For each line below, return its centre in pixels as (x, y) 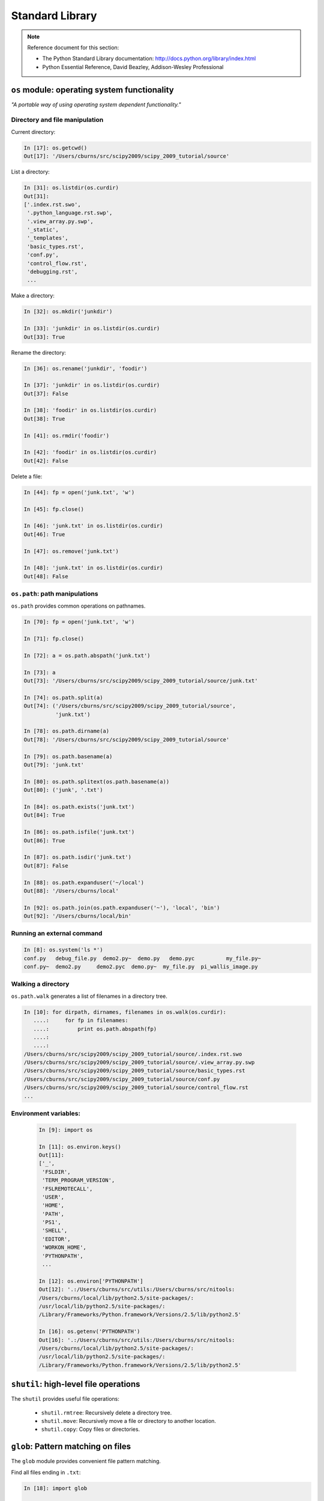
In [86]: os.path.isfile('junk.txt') (79, 832)
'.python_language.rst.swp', (70, 213)
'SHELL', (55, 1231)
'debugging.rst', (52, 272)
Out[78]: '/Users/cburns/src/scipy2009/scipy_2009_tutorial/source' (127, 739)
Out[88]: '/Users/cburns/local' (71, 891)
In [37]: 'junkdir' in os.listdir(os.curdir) (92, 385)
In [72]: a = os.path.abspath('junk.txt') (87, 655)
